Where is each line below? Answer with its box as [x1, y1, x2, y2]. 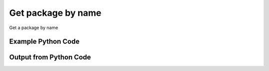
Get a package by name [9, 25, 58, 31]
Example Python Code [9, 37, 80, 46]
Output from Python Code [9, 53, 91, 62]
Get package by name [9, 7, 102, 18]
